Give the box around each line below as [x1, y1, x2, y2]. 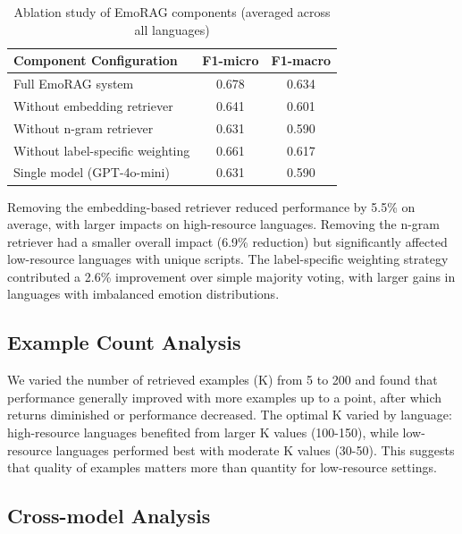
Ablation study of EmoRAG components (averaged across [13, 3, 331, 21]
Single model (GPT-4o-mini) [13, 163, 170, 182]
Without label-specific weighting [13, 140, 190, 159]
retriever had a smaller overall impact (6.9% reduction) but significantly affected [7, 232, 448, 250]
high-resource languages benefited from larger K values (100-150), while [7, 423, 399, 442]
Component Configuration [13, 51, 178, 70]
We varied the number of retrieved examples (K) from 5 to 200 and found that [7, 370, 438, 389]
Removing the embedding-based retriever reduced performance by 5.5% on [7, 197, 416, 216]
